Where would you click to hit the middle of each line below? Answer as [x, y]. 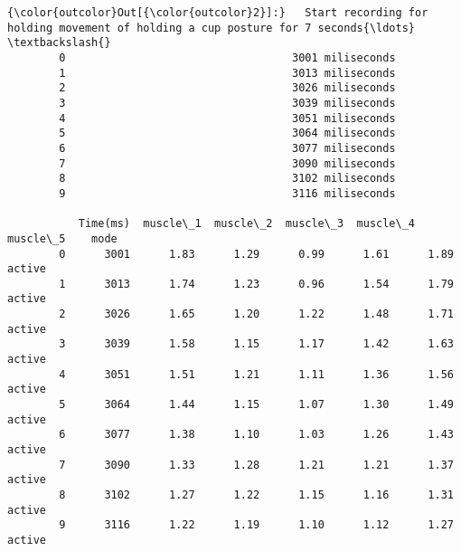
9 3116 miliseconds [227, 193]
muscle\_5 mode [62, 238]
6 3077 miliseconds [227, 148]
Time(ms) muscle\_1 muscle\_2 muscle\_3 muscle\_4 [247, 224]
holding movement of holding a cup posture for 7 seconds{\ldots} [212, 28]
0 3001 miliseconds [227, 57]
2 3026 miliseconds [227, 88]
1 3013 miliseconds [227, 73]
